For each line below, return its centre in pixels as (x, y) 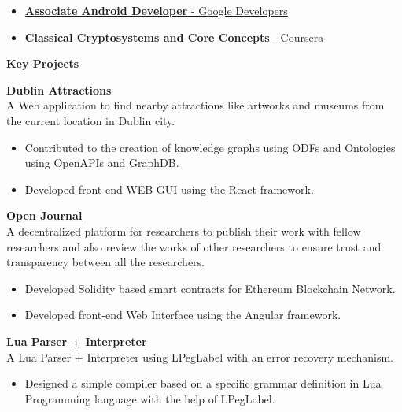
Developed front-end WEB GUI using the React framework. (169, 189)
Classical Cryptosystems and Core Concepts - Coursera (174, 37)
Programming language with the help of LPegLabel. (150, 398)
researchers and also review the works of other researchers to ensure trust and (194, 246)
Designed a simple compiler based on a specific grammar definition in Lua (203, 383)
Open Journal (44, 215)
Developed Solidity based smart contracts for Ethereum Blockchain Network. (210, 288)
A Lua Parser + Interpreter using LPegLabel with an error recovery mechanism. (200, 356)
